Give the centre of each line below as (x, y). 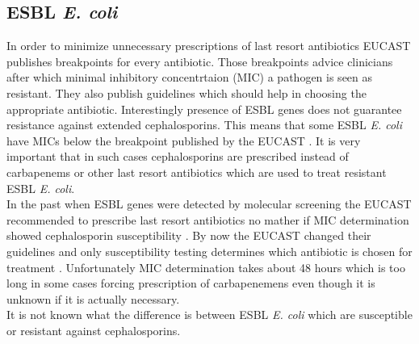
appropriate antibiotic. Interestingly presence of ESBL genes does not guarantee (204, 109)
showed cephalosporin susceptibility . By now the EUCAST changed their (189, 235)
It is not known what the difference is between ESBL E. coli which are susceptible (209, 315)
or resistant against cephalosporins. (94, 330)
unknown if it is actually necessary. (93, 298)
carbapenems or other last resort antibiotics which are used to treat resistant (197, 172)
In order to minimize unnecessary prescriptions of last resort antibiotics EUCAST (209, 46)
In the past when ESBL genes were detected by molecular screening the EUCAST (209, 204)
